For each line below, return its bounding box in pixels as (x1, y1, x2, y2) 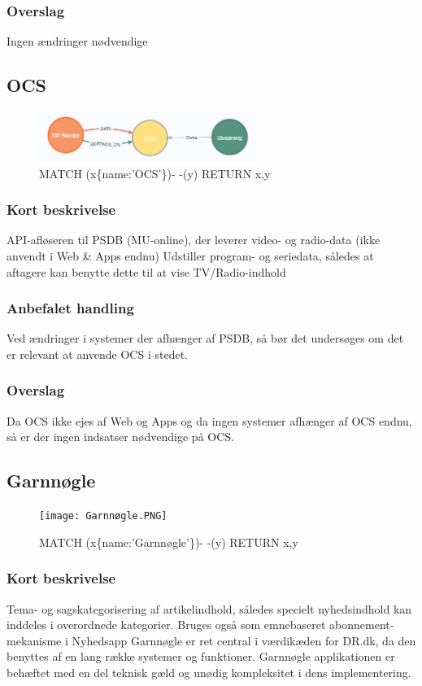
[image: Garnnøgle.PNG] (39, 510, 167, 522)
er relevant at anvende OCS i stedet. (7, 345, 188, 362)
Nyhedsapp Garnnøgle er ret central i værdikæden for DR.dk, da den (72, 631, 416, 649)
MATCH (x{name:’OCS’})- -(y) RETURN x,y (39, 164, 271, 181)
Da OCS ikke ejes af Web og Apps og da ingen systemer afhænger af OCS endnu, (7, 412, 412, 429)
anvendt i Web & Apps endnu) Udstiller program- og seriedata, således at (7, 247, 374, 264)
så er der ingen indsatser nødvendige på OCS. (7, 428, 234, 445)
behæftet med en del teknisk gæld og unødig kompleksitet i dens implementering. (7, 663, 411, 680)
